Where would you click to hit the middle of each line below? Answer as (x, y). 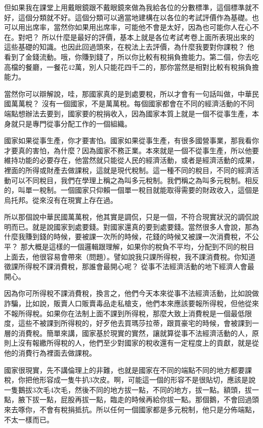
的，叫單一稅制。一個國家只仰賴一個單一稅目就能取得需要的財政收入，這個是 (131, 190)
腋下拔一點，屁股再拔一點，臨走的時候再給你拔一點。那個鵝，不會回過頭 (138, 399)
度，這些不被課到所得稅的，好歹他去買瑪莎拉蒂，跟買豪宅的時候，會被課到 (128, 323)
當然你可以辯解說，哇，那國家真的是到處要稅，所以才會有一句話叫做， (121, 93)
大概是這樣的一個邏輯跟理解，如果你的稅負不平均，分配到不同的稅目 (141, 247)
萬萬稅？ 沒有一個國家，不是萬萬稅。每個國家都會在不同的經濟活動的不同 (133, 103)
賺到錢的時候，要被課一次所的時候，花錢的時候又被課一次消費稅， (135, 237)
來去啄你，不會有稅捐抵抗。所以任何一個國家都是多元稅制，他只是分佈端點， (131, 409)
